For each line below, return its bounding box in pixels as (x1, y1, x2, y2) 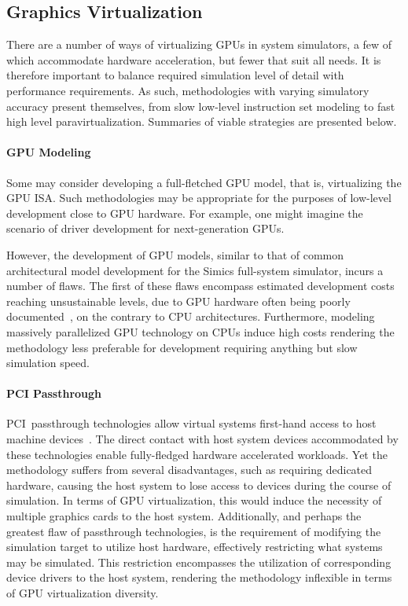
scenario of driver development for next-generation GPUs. (6, 220, 285, 237)
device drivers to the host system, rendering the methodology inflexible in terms (6, 569, 392, 586)
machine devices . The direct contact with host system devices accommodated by (6, 431, 399, 447)
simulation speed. (6, 354, 90, 371)
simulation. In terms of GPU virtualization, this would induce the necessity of (6, 492, 382, 509)
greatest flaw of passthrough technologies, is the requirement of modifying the (6, 523, 381, 539)
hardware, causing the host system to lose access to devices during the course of (6, 476, 391, 493)
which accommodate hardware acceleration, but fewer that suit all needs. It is (6, 51, 381, 68)
